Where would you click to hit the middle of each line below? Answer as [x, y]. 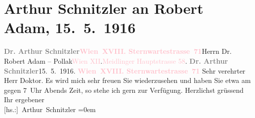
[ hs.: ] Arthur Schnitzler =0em [50, 109]
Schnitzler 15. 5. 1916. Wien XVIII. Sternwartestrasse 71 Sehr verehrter [125, 70]
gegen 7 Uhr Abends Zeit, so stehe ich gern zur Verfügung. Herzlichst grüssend [124, 90]
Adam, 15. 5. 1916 [70, 27]
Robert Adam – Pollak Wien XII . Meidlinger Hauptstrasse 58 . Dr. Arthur [116, 60]
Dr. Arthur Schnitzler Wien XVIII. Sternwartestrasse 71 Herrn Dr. [118, 51]
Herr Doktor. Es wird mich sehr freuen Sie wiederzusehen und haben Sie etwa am [127, 80]
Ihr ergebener [24, 99]
